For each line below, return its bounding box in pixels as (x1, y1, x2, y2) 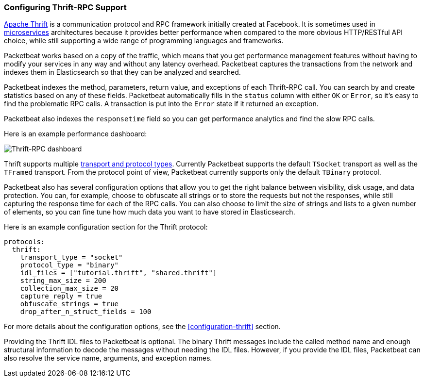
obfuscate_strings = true (20, 300, 119, 308)
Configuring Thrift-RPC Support (4, 2, 127, 12)
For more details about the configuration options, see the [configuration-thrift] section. (4, 322, 281, 331)
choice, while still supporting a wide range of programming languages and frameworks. (4, 36, 284, 45)
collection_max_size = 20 (20, 284, 119, 293)
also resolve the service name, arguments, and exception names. (4, 354, 212, 363)
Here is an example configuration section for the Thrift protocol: (4, 223, 208, 232)
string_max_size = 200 (20, 277, 106, 285)
